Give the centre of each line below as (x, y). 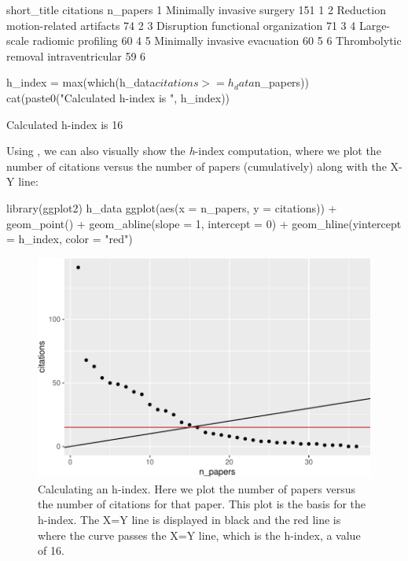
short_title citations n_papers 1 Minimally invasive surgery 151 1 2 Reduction (196, 9)
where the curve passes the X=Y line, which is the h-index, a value (199, 535)
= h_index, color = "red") (70, 239)
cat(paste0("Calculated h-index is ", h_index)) (118, 97)
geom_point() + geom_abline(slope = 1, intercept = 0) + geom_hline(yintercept (204, 223)
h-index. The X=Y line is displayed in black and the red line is (189, 519)
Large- (375, 25)
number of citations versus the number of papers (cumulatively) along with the (197, 166)
